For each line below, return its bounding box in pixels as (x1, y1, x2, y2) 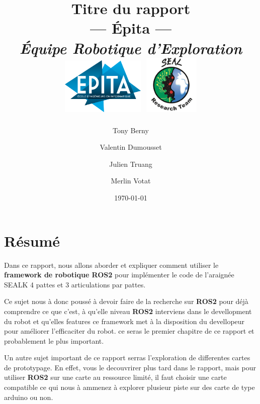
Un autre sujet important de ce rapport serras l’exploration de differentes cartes (4, 352, 250, 363)
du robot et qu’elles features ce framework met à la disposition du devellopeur (4, 316, 245, 326)
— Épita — (90, 18, 171, 38)
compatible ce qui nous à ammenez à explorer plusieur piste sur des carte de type (4, 382, 255, 392)
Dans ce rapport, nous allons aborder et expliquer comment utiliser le (4, 259, 219, 270)
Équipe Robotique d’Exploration (19, 37, 242, 58)
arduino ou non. (4, 391, 53, 402)
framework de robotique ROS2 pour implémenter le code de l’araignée (4, 269, 234, 280)
